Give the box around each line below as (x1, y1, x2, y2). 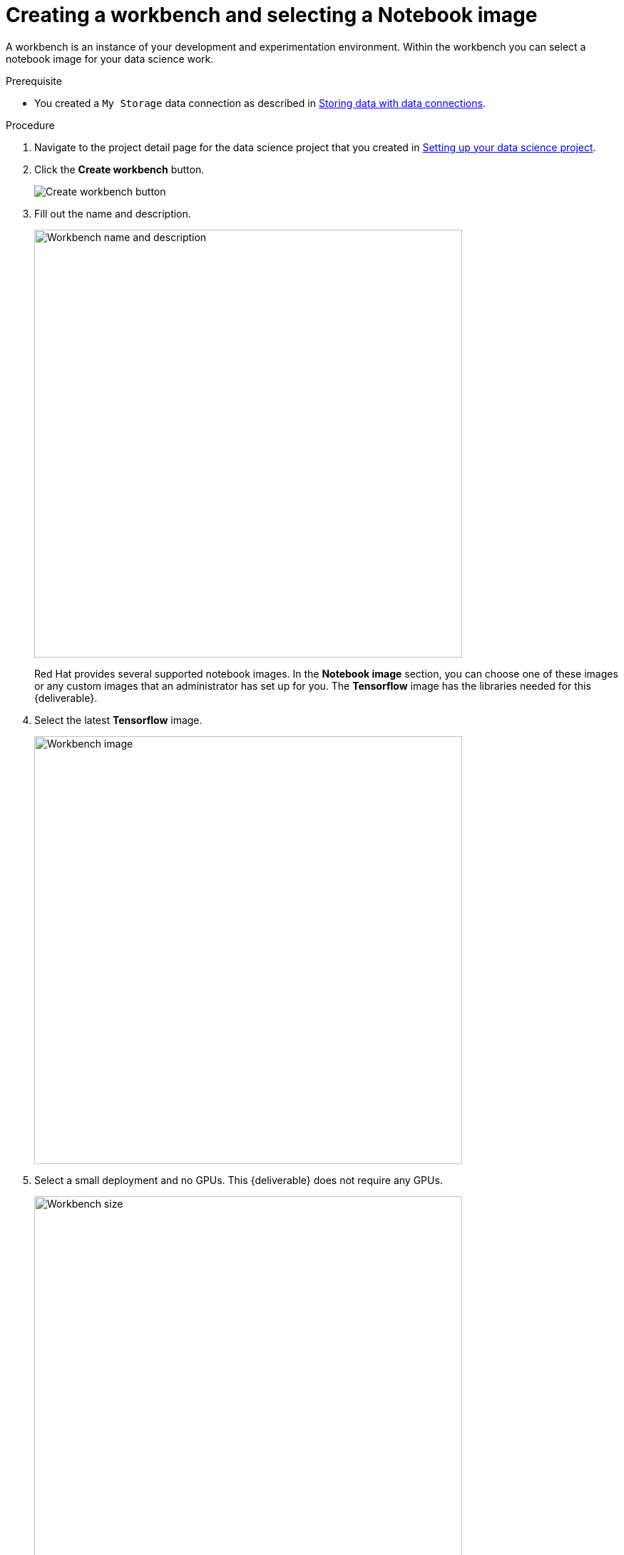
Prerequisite (6, 74, 62, 87)
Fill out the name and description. (34, 207, 191, 220)
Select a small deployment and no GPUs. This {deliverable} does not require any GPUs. (34, 1173, 443, 1186)
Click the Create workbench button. (34, 163, 205, 175)
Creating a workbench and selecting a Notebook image (6, 3, 538, 27)
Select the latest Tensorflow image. (34, 713, 203, 726)
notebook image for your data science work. (6, 52, 214, 65)
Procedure (6, 118, 55, 131)
